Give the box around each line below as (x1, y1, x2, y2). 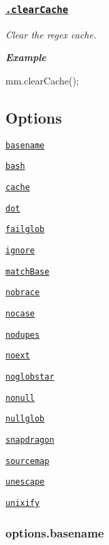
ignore (5, 246, 35, 256)
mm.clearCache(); (5, 73, 79, 87)
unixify (5, 498, 40, 508)
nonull (5, 393, 35, 403)
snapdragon (5, 434, 54, 445)
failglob (5, 224, 45, 235)
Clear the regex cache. (5, 27, 97, 41)
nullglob (5, 414, 45, 424)
